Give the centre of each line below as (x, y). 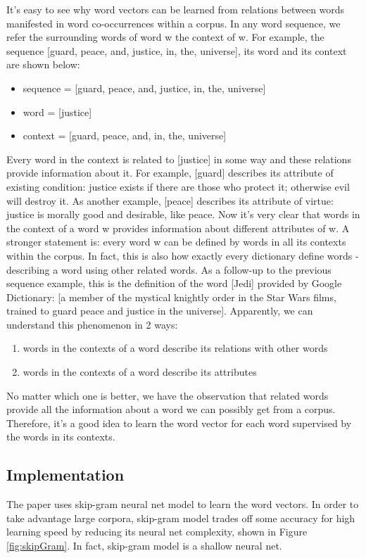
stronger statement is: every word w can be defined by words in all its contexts (176, 242)
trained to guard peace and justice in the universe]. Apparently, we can (160, 311)
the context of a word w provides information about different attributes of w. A (178, 228)
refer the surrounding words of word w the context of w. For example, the (165, 37)
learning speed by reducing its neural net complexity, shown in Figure (157, 532)
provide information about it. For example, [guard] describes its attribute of (170, 173)
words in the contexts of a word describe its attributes (140, 372)
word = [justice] (57, 112)
